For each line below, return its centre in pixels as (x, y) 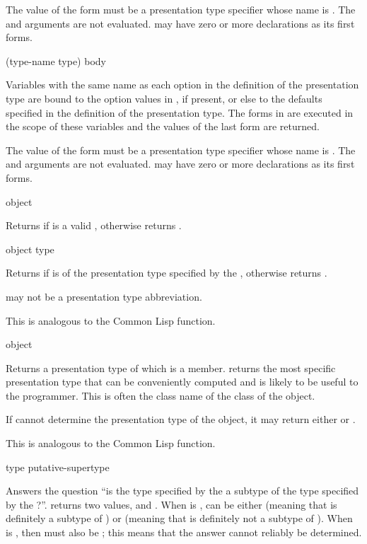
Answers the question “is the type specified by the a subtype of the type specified (182, 491)
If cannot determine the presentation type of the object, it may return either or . (181, 419)
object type (30, 249)
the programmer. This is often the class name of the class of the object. (161, 395)
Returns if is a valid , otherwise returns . (94, 225)
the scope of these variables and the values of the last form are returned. (163, 126)
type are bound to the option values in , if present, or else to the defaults (164, 98)
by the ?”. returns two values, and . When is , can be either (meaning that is (171, 504)
